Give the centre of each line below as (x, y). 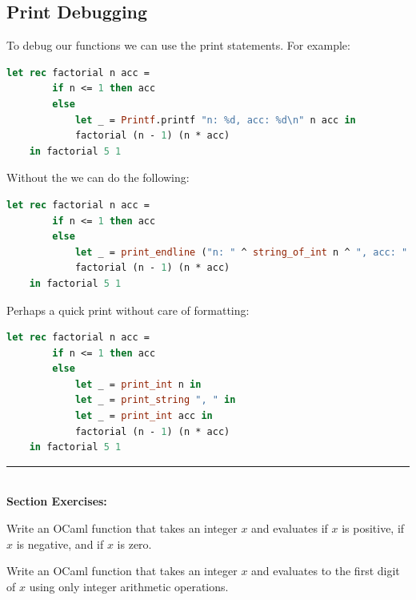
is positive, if (373, 528)
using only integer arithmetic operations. (129, 586)
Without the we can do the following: (98, 177)
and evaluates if (290, 528)
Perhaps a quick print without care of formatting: (128, 310)
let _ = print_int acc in (144, 416)
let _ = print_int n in (138, 384)
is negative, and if (60, 544)
